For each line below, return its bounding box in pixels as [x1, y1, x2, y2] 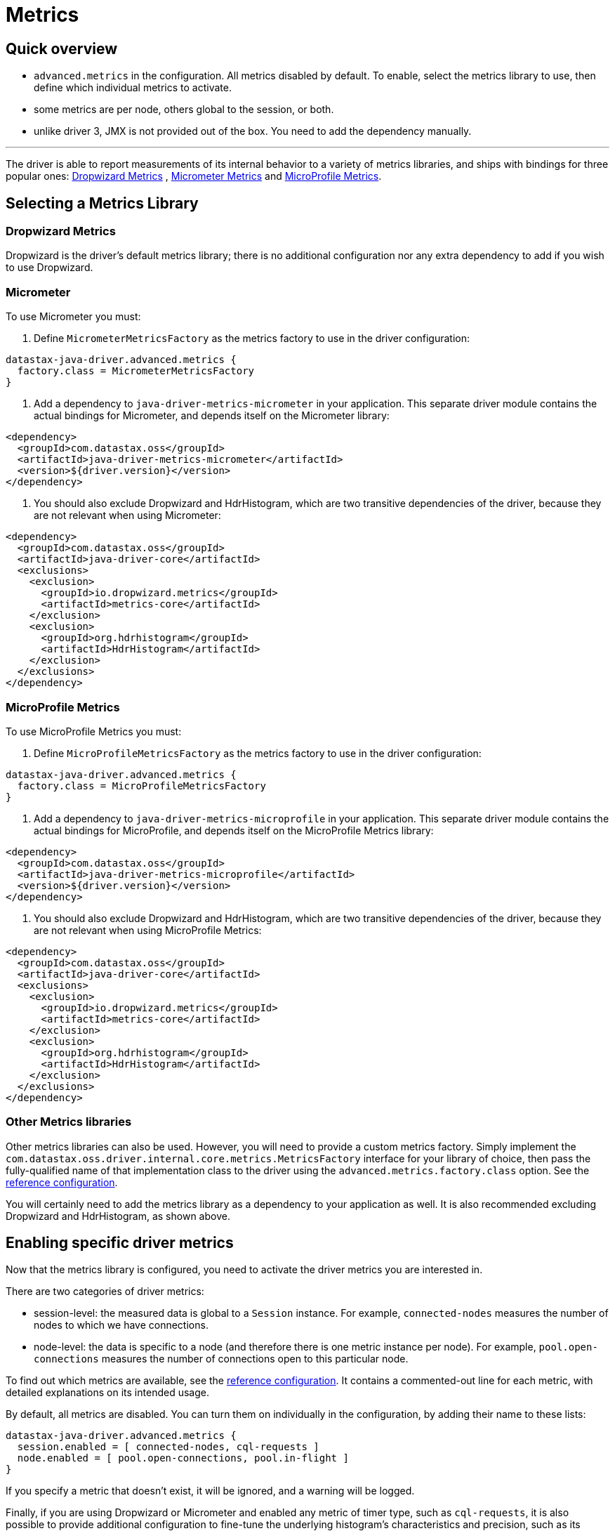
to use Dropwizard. [6, 261, 93, 274]
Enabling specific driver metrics [6, 1234, 234, 1252]
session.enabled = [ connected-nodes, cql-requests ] [17, 1441, 319, 1453]
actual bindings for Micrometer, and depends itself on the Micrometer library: [34, 409, 390, 422]
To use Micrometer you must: [6, 310, 141, 323]
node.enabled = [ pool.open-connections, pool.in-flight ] [17, 1452, 349, 1464]
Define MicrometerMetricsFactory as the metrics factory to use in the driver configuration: [34, 332, 470, 345]
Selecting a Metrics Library [6, 194, 199, 212]
